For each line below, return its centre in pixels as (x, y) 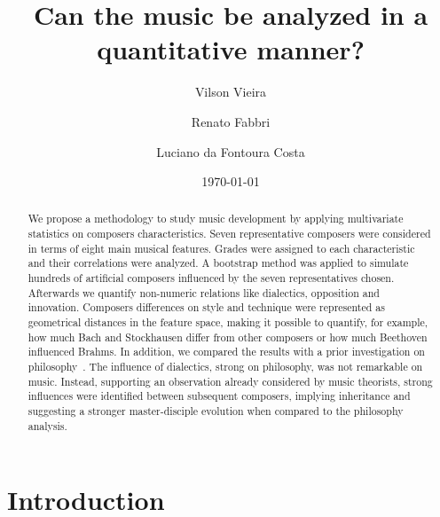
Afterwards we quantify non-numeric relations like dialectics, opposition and (204, 292)
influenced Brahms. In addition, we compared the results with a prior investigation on (226, 352)
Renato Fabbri (231, 121)
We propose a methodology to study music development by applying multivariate (216, 219)
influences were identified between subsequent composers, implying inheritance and (219, 396)
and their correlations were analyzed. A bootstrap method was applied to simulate (218, 263)
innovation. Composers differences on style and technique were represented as (206, 307)
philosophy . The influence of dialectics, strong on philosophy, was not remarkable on (225, 367)
